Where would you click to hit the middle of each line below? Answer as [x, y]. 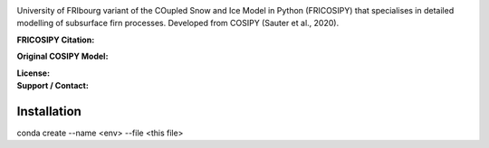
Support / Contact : [53, 85]
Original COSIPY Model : [62, 56]
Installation [49, 111]
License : [33, 73]
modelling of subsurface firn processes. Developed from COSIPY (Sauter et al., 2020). [178, 23]
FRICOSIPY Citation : [56, 40]
